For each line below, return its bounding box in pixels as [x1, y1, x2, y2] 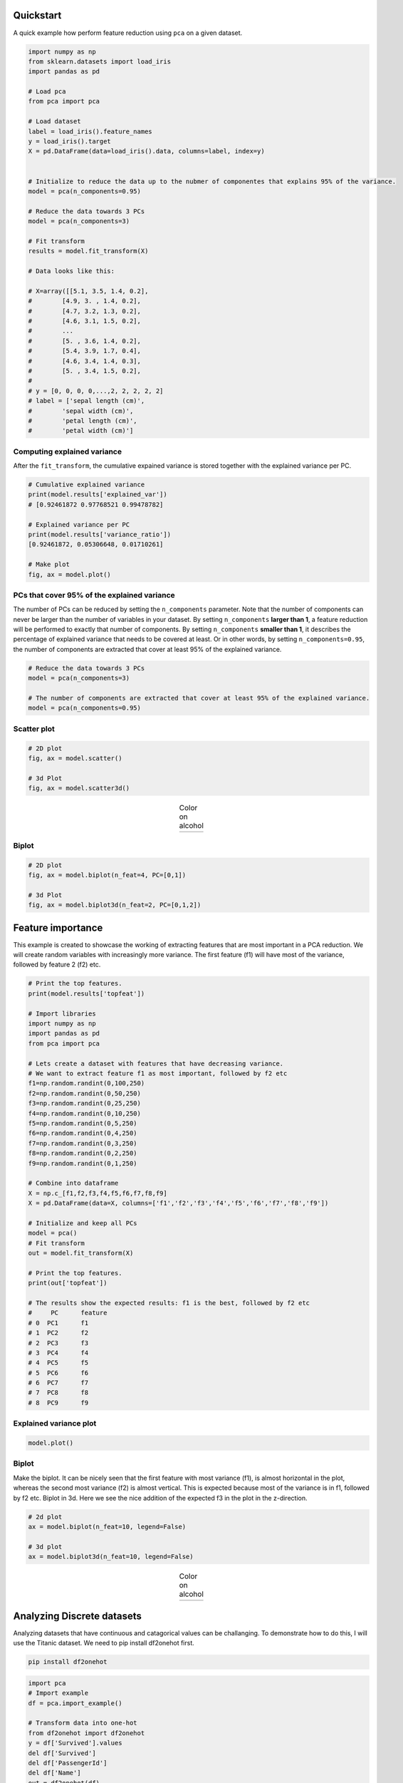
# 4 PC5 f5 [28, 1359, 89, 1367]
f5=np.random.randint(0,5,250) [28, 1119, 138, 1127]
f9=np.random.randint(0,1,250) [28, 1159, 138, 1168]
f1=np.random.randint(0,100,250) [28, 1079, 145, 1088]
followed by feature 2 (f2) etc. [13, 960, 101, 969]
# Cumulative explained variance [28, 481, 145, 489]
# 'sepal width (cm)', [28, 407, 134, 415]
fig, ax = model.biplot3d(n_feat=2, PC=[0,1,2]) [28, 901, 201, 909]
